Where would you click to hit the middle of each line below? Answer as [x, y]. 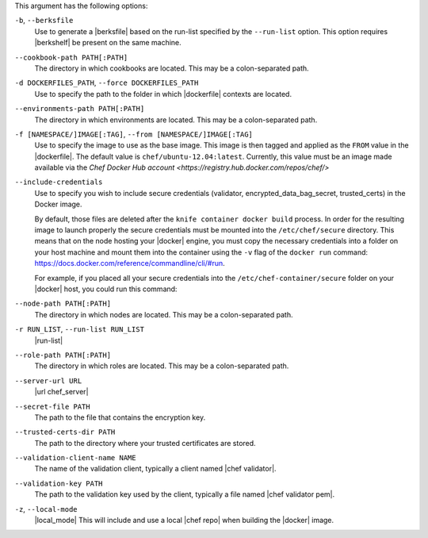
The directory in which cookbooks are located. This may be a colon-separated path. [172, 68]
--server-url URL [48, 380]
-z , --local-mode [46, 509]
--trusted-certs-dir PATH [65, 432]
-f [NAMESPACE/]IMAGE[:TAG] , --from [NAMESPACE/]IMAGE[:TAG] [134, 134]
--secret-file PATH [52, 406]
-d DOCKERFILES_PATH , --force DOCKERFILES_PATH [107, 83]
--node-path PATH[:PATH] [63, 304]
